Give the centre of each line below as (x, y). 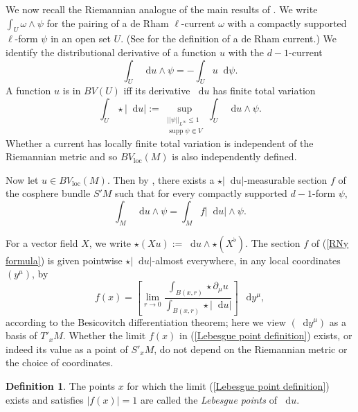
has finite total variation (264, 91)
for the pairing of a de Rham (108, 23)
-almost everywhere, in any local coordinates (246, 260)
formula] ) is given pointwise (64, 260)
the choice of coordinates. (60, 362)
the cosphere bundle (48, 193)
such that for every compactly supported (201, 193)
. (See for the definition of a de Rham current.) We (229, 38)
